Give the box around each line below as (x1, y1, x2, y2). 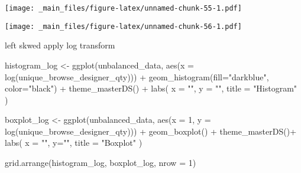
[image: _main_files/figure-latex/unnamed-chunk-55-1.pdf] (5, 4, 242, 12)
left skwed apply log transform (5, 39, 115, 51)
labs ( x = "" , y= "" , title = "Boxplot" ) (5, 136, 143, 149)
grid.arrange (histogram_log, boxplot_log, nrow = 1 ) (5, 156, 196, 169)
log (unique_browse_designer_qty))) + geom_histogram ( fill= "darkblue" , (5, 70, 269, 83)
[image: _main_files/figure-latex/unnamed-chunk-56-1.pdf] (5, 22, 242, 31)
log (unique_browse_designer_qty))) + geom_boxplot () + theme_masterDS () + (5, 125, 297, 137)
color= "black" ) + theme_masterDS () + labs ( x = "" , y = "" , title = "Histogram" (5, 82, 297, 94)
